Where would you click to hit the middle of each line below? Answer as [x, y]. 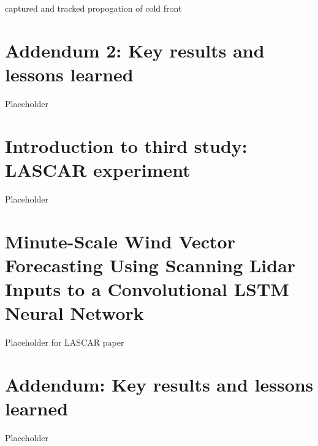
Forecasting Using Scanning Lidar [150, 265]
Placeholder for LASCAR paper [65, 342]
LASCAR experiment [98, 169]
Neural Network [74, 313]
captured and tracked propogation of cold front [93, 8]
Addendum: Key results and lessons [159, 384]
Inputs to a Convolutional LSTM [147, 288]
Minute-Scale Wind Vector [120, 241]
